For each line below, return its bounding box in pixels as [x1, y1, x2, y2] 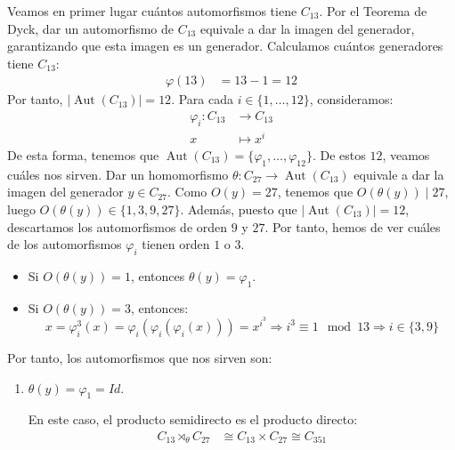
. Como [167, 182, 207, 201]
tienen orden [142, 235, 210, 253]
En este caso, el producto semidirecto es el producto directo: [28, 410, 358, 429]
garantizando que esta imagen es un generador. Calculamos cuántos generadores [7, 36, 443, 55]
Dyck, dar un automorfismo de [7, 19, 175, 37]
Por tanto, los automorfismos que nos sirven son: [7, 348, 272, 366]
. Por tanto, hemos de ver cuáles [264, 217, 441, 236]
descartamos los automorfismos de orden [7, 217, 228, 236]
